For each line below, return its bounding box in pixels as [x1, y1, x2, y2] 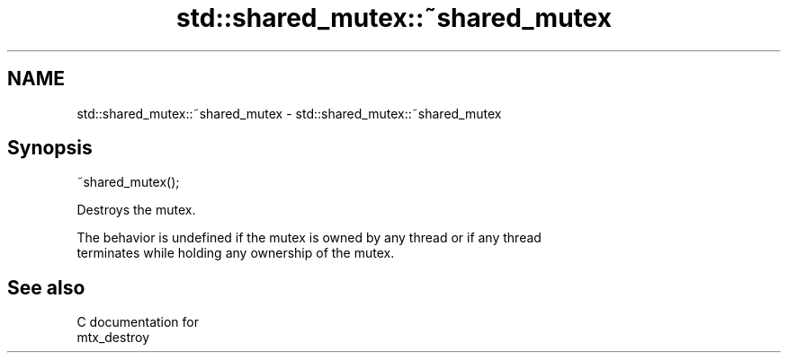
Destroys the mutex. [76, 202, 196, 218]
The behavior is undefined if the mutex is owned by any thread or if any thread [76, 230, 542, 246]
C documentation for [76, 314, 200, 330]
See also [7, 276, 85, 299]
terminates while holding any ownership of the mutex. [76, 245, 395, 261]
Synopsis [7, 136, 93, 160]
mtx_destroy [76, 329, 149, 346]
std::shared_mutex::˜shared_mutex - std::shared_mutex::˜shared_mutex [76, 105, 502, 121]
